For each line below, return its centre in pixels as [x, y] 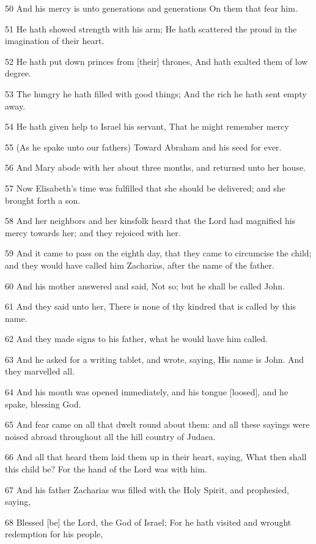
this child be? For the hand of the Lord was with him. [106, 469]
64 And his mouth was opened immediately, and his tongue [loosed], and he [147, 392]
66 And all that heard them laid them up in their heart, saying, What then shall [156, 457]
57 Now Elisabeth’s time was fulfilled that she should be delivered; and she [145, 188]
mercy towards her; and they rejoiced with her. [93, 232]
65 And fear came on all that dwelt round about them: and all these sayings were [157, 424]
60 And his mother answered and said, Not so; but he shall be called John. [145, 285]
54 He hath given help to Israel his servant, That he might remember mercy [147, 126]
